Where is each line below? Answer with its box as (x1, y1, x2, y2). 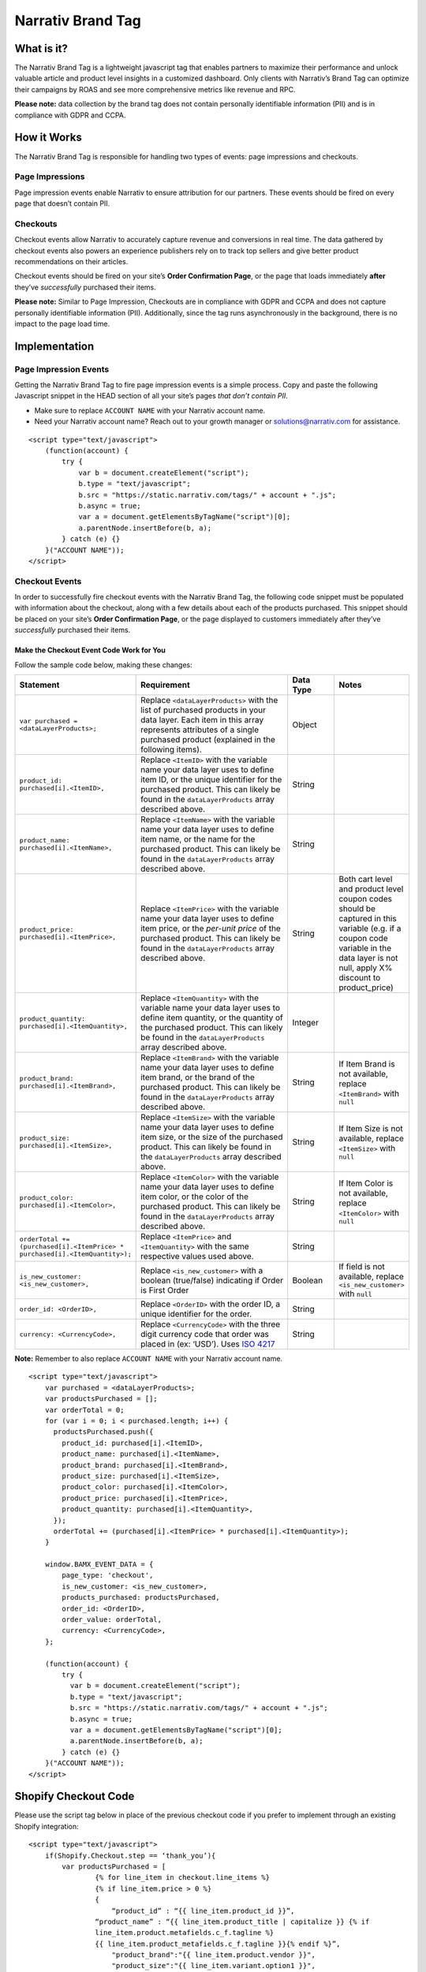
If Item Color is (338, 1178, 394, 1189)
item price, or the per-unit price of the (140, 923, 282, 934)
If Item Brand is (338, 1058, 395, 1069)
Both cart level (338, 874, 393, 885)
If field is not (338, 1261, 386, 1272)
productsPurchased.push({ (53, 1428, 154, 1436)
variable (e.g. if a (338, 923, 402, 934)
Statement (19, 679, 60, 690)
